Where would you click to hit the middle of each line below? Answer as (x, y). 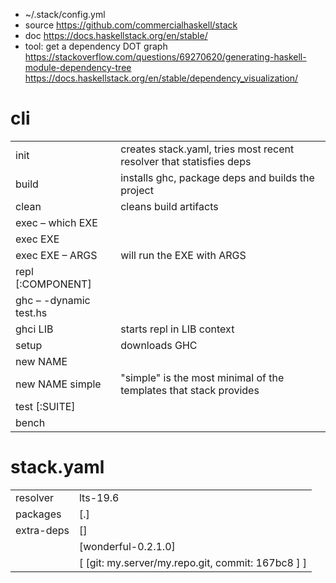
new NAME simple (58, 384)
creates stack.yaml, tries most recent (207, 149)
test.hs (31, 312)
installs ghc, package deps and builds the (217, 177)
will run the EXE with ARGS (183, 255)
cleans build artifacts (169, 206)
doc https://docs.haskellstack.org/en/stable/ (116, 35)
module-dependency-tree (78, 67)
